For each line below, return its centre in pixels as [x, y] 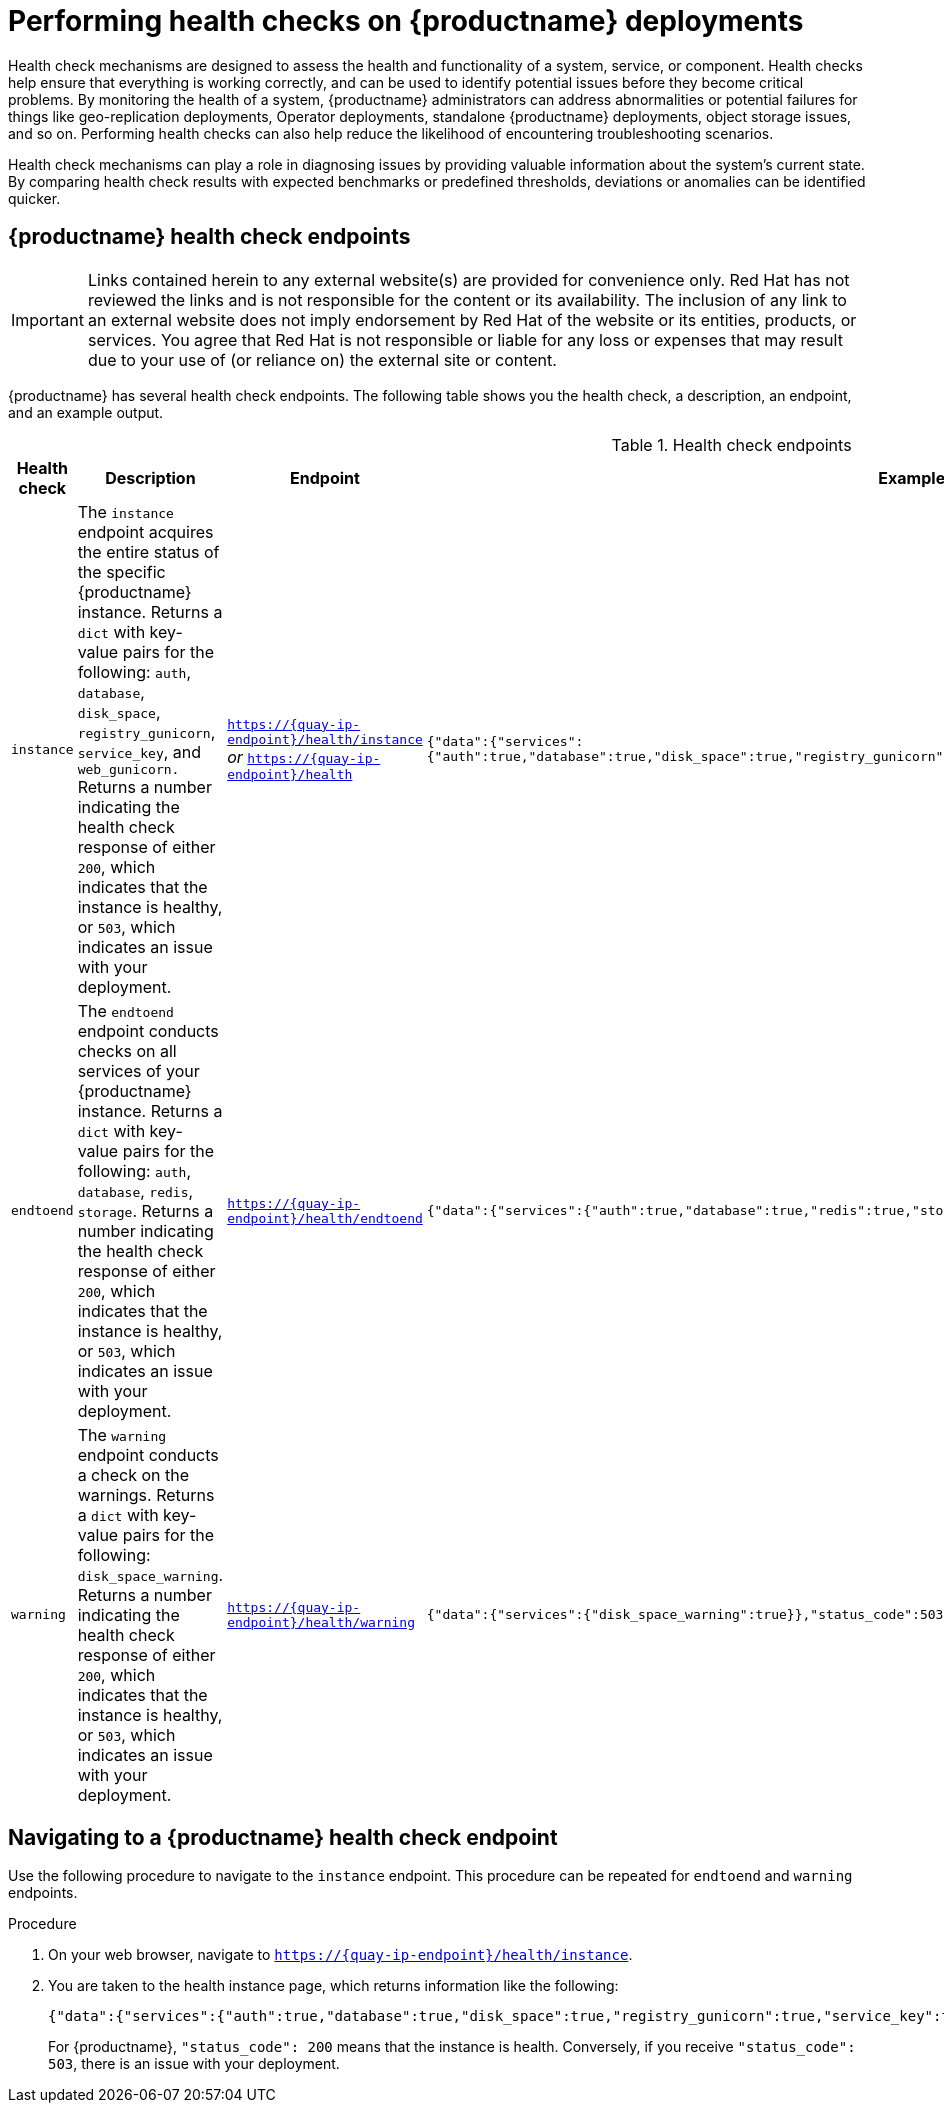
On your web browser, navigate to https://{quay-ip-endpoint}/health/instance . [340, 1955]
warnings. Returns [146, 1494]
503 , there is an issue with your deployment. [194, 2064]
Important [47, 319]
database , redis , [135, 1190]
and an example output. [86, 412]
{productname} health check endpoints [209, 237]
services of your [138, 1070]
